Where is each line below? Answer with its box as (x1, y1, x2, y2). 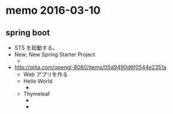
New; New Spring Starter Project (14, 51, 96, 58)
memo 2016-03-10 (5, 4, 101, 17)
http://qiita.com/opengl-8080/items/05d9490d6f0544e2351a (14, 64, 166, 71)
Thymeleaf (23, 91, 50, 97)
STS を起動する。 (14, 44, 58, 51)
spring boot (5, 28, 50, 38)
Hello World (23, 77, 53, 85)
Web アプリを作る (23, 71, 68, 78)
